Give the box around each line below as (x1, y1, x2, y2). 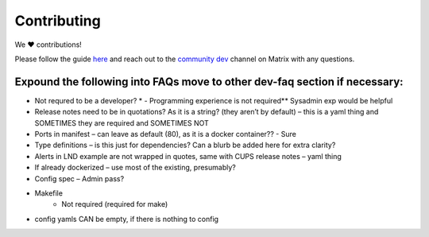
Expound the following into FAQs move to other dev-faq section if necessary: (14, 75, 404, 88)
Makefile (34, 188, 64, 198)
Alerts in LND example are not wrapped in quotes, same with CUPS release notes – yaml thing (34, 151, 342, 161)
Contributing (14, 12, 101, 29)
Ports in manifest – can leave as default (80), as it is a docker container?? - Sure (34, 130, 297, 139)
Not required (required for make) (61, 200, 168, 209)
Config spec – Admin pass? (34, 173, 125, 183)
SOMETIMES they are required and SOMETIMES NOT (34, 118, 210, 127)
